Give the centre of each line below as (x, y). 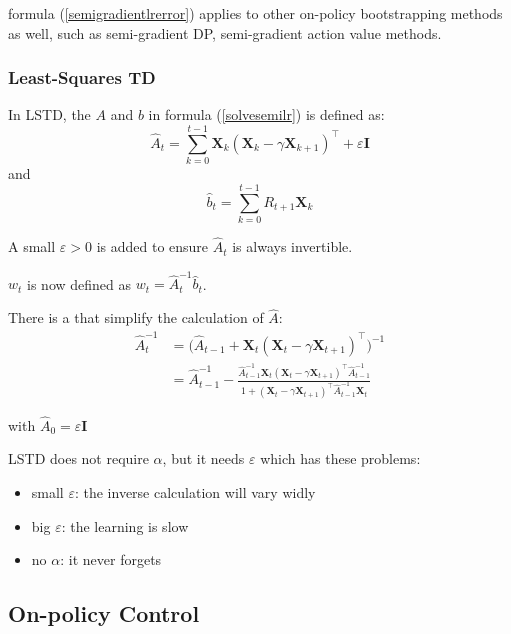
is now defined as (79, 283)
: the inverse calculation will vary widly (195, 491)
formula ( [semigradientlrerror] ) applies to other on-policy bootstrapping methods (255, 13)
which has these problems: (340, 458)
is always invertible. (292, 246)
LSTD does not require (78, 458)
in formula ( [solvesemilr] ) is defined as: (266, 114)
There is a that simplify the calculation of (136, 317)
